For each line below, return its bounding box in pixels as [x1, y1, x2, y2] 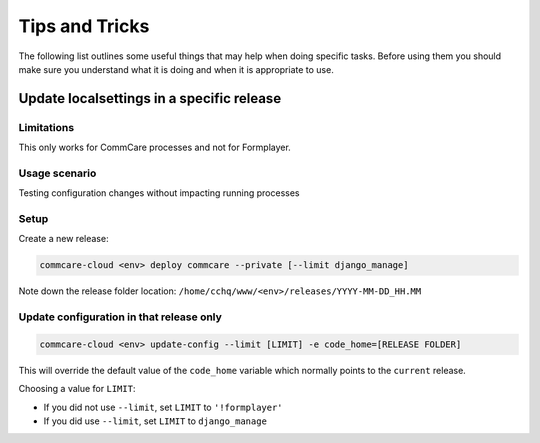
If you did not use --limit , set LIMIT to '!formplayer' [43, 401, 284, 413]
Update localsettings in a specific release [18, 90, 282, 107]
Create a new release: [18, 233, 109, 245]
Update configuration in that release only [18, 310, 222, 324]
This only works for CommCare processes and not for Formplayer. [18, 141, 292, 154]
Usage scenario [18, 166, 97, 180]
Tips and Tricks [18, 15, 150, 37]
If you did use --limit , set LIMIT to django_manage [43, 415, 267, 427]
